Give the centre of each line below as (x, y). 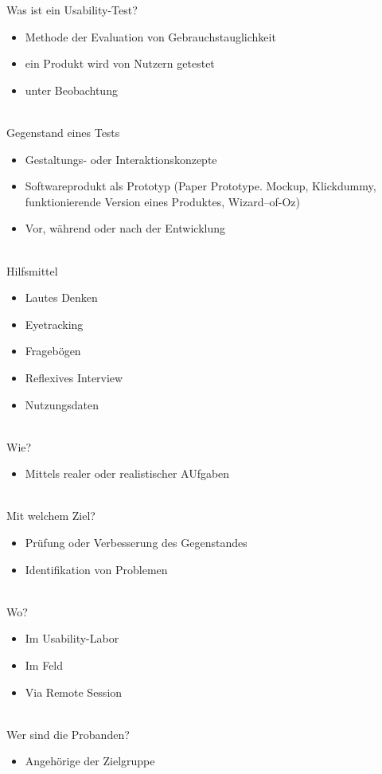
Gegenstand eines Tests (63, 132)
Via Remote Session (74, 692)
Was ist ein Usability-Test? (72, 10)
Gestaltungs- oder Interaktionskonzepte (121, 159)
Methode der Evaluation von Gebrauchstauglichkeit (150, 36)
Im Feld (44, 665)
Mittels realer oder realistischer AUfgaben (127, 473)
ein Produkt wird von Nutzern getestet (120, 63)
